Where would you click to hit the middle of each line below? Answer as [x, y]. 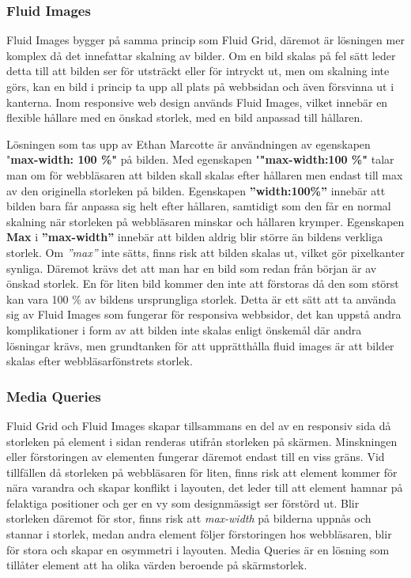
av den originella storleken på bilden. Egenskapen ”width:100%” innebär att [196, 190]
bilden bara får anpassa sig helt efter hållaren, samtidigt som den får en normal [199, 206]
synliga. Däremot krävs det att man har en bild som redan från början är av [192, 268]
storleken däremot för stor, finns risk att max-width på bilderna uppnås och [189, 518]
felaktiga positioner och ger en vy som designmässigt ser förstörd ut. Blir [183, 502]
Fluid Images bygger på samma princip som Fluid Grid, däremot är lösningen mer [205, 40]
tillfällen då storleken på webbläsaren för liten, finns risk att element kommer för [202, 472]
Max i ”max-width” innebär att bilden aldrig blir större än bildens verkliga [195, 237]
